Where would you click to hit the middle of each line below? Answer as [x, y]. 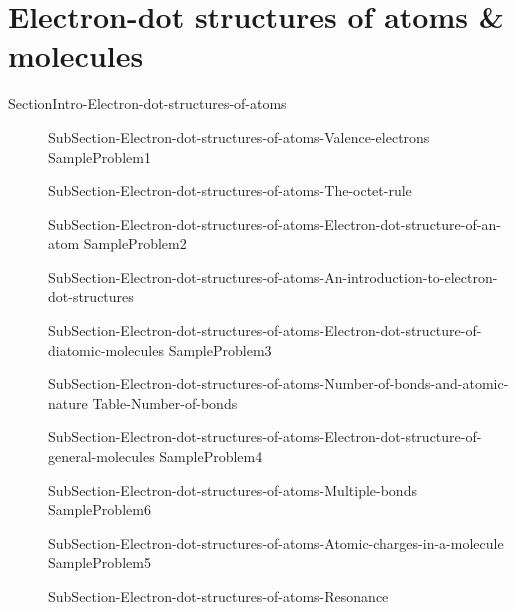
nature [68, 402]
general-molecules [101, 456]
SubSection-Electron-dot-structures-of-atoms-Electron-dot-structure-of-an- [274, 223]
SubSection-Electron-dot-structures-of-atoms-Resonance [218, 596]
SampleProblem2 [135, 243]
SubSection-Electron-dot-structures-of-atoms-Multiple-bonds [232, 489]
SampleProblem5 [99, 562]
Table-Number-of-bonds [165, 402]
